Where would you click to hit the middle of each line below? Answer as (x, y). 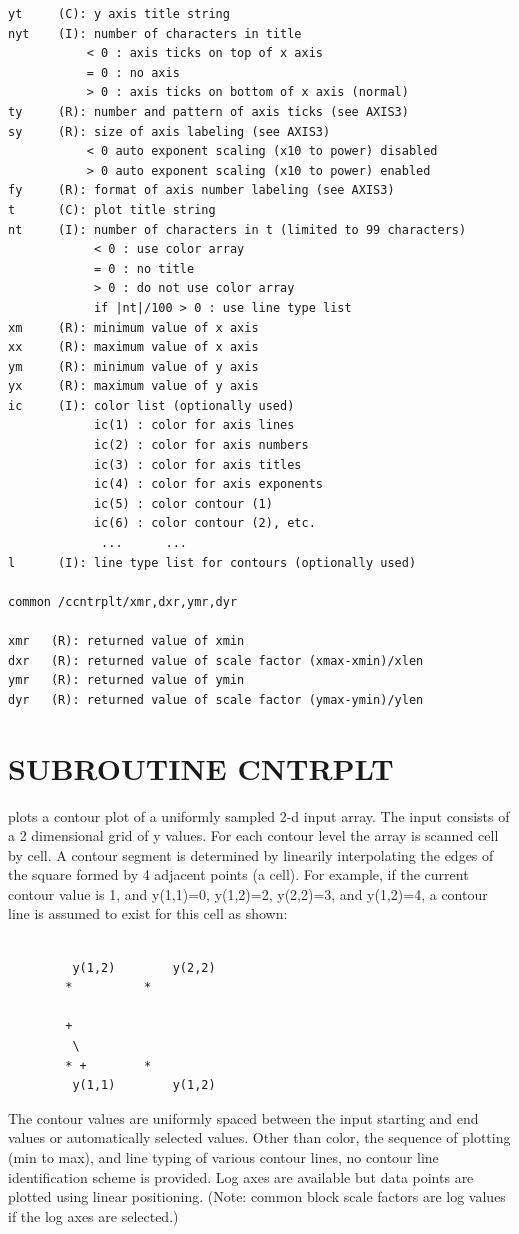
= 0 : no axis (133, 72)
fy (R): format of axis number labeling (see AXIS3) (201, 190)
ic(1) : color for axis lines (194, 425)
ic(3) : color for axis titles (197, 464)
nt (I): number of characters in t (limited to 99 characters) (237, 229)
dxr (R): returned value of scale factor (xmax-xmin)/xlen (216, 660)
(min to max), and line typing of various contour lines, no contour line (223, 1157)
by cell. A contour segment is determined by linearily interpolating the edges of (251, 854)
